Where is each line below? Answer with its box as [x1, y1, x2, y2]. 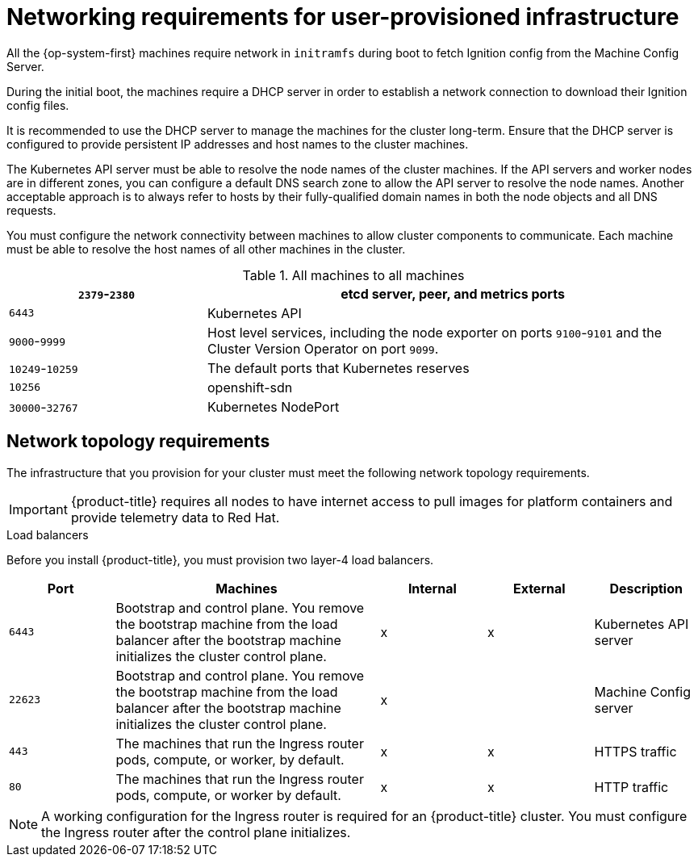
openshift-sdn [207, 379, 293, 396]
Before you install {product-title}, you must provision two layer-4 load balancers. [6, 552, 434, 567]
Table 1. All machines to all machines [242, 266, 465, 283]
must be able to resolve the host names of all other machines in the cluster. [6, 241, 406, 256]
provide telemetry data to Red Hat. [70, 509, 280, 526]
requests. [6, 203, 56, 217]
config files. [6, 98, 69, 112]
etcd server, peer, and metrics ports [341, 285, 565, 302]
